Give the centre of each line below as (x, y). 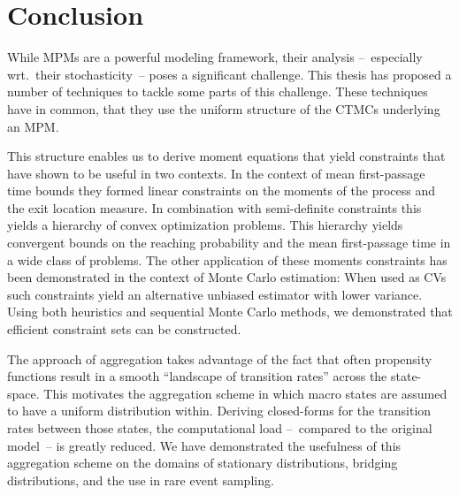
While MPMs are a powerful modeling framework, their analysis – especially (215, 57)
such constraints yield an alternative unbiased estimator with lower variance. (215, 294)
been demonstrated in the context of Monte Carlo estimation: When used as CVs (227, 277)
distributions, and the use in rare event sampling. (141, 480)
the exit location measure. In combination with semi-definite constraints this (214, 207)
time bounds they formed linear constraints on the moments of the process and (221, 190)
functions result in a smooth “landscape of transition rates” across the (197, 376)
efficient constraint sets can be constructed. (124, 329)
